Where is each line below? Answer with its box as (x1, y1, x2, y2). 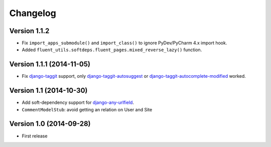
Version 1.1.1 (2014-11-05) (9, 60, 90, 69)
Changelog (9, 8, 56, 19)
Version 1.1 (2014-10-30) (9, 86, 88, 95)
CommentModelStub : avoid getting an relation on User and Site (22, 106, 153, 112)
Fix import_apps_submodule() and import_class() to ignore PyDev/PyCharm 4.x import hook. (22, 40, 227, 46)
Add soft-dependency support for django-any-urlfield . (22, 99, 134, 105)
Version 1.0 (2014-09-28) (9, 119, 91, 128)
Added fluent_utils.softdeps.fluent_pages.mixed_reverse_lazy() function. (22, 47, 202, 53)
